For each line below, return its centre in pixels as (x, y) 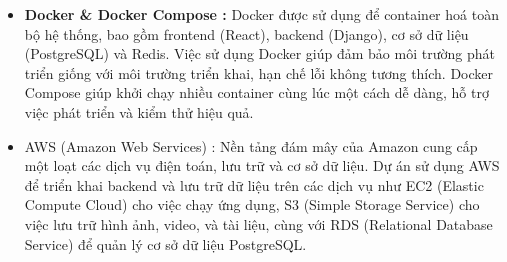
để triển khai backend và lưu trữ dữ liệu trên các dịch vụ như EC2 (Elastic (254, 184)
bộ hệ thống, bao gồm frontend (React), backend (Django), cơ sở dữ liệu (246, 33)
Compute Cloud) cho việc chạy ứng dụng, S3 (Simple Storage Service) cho (252, 204)
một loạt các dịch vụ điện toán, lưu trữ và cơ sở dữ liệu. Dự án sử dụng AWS (262, 165)
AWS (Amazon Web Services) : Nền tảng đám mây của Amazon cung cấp (251, 145)
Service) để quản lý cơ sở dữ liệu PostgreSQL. (165, 243)
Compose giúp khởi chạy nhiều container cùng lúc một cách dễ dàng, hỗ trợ (256, 92)
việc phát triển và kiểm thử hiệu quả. (139, 111)
